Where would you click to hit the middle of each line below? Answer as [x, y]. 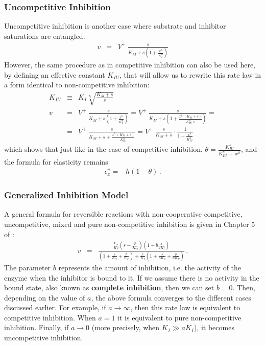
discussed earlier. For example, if [55, 307]
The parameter [28, 267]
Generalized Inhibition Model [66, 195]
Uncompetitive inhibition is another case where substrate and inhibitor [115, 26]
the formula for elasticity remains [56, 161]
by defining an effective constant [55, 74]
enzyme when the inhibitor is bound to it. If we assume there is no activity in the [132, 277]
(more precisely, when [126, 327]
